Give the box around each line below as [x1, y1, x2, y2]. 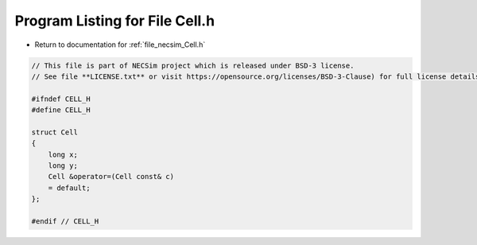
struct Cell [31, 127, 79, 137]
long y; [48, 161, 79, 170]
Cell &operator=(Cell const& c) [48, 172, 175, 181]
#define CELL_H [31, 106, 91, 115]
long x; [48, 150, 79, 159]
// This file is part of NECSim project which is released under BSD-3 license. [31, 60, 355, 70]
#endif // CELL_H [31, 217, 99, 226]
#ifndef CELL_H [31, 94, 91, 103]
